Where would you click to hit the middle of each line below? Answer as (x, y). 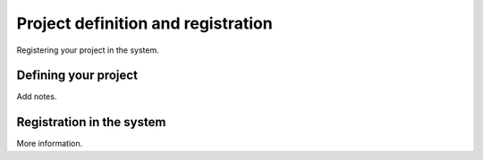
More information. (50, 144)
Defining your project (77, 76)
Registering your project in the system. (88, 50)
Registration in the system (91, 122)
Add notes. (37, 97)
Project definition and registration (144, 23)
